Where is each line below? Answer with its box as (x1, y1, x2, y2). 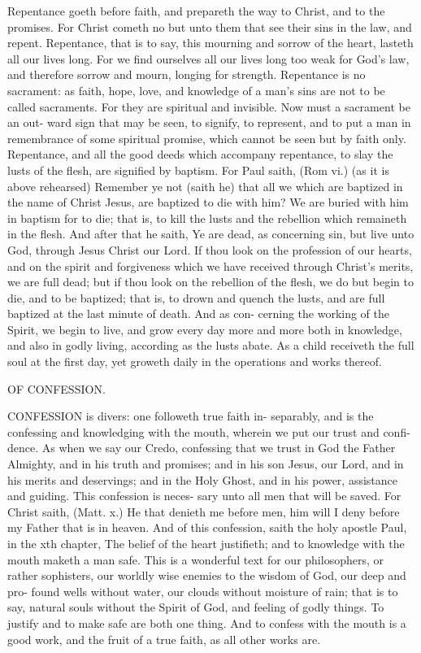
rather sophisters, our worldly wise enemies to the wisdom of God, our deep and (7, 567, 406, 584)
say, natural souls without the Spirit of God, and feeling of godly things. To (7, 599, 384, 616)
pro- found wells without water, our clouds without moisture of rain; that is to (7, 582, 398, 599)
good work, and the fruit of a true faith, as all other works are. (7, 630, 321, 647)
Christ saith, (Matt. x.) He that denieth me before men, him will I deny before (7, 503, 400, 520)
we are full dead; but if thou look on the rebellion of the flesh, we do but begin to (7, 273, 414, 290)
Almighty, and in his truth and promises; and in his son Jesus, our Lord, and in (7, 455, 404, 472)
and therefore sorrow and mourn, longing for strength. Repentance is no (7, 66, 366, 83)
